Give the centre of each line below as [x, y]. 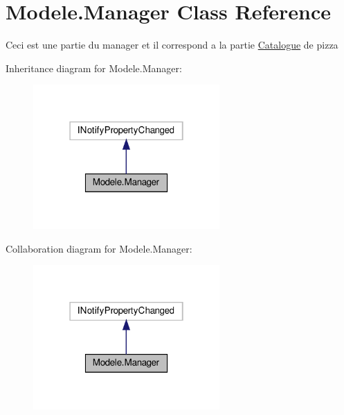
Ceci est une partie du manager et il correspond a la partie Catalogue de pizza [172, 45]
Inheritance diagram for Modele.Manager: [94, 68]
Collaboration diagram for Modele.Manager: [99, 248]
